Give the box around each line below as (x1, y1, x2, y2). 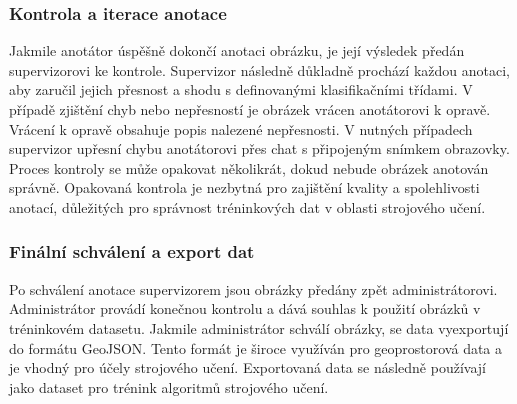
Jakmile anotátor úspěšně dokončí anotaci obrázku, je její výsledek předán (9, 40, 465, 61)
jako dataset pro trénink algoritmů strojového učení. (9, 376, 329, 397)
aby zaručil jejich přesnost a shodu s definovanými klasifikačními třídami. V (9, 79, 473, 100)
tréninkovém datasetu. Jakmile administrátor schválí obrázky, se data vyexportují (9, 317, 509, 338)
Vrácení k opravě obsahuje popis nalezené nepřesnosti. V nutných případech (9, 118, 473, 139)
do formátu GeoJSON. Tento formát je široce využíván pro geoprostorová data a (9, 337, 503, 358)
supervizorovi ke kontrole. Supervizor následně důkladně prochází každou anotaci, (9, 59, 510, 80)
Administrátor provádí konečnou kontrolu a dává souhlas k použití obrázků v (9, 298, 481, 319)
